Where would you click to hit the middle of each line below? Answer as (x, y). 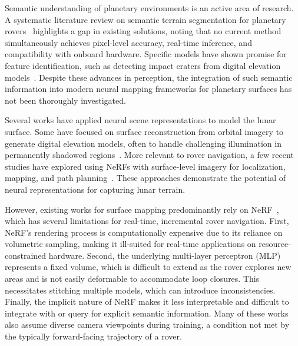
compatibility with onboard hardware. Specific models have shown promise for (146, 54)
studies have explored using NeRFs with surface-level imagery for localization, (145, 166)
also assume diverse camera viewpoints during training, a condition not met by (147, 324)
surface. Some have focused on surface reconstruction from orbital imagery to (144, 131)
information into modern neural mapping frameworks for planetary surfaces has (148, 89)
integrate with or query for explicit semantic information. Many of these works (147, 313)
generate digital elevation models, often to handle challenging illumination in (143, 143)
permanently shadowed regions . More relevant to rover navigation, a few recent (149, 155)
